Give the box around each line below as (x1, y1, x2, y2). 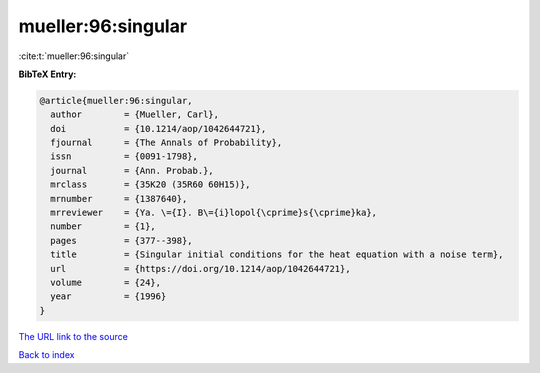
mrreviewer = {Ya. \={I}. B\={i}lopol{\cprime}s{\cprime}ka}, (50, 207, 378, 219)
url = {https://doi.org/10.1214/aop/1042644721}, (50, 263, 351, 274)
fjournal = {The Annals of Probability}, (50, 137, 283, 149)
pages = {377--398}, (50, 235, 194, 246)
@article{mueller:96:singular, (39, 95, 194, 106)
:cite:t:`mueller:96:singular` (18, 50, 130, 62)
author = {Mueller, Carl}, (50, 109, 220, 120)
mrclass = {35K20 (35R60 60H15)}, (50, 179, 251, 190)
